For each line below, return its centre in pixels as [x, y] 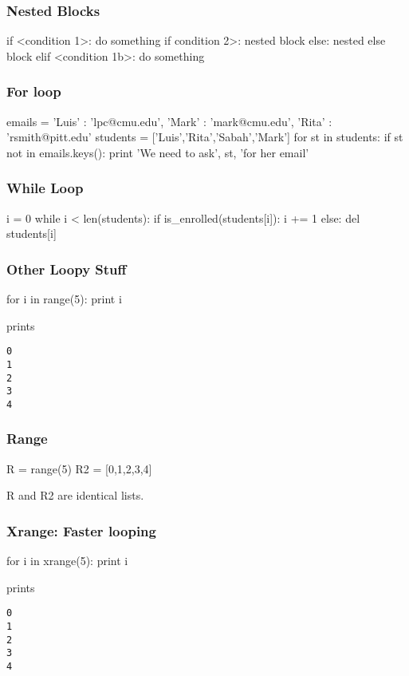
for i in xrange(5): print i [67, 561]
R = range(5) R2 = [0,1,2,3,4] [79, 468]
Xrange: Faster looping [81, 530]
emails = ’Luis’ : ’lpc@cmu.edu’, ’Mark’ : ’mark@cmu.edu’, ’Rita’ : [169, 121]
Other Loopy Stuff [67, 269]
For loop [34, 91]
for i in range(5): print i [64, 299]
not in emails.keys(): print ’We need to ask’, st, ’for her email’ [158, 152]
